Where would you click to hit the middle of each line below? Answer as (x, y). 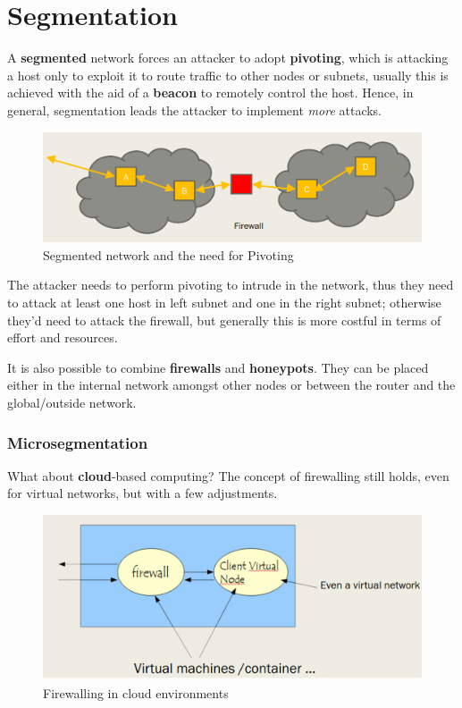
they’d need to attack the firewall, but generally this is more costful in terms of (224, 320)
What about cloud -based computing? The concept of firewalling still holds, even (228, 475)
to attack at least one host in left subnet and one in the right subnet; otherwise (224, 303)
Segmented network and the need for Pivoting (168, 254)
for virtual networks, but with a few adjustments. (143, 493)
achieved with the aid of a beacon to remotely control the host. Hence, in (210, 93)
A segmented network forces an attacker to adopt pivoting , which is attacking (228, 58)
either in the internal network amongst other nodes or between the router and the (231, 385)
